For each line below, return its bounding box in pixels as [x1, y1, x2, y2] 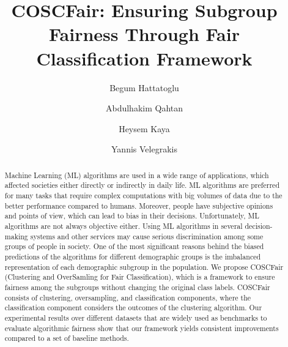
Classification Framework [36, 45, 253, 70]
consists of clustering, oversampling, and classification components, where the [4, 292, 251, 302]
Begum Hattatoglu [109, 81, 179, 94]
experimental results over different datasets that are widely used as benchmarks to [4, 312, 267, 323]
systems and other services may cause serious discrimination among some [30, 231, 264, 241]
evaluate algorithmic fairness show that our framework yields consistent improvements [4, 323, 279, 333]
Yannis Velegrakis [111, 143, 177, 155]
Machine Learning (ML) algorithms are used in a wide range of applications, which [4, 170, 269, 180]
